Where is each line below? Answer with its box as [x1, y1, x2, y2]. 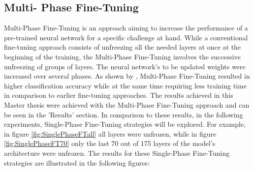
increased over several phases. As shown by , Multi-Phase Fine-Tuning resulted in [4, 71, 250, 81]
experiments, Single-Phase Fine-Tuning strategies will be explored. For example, [4, 119, 246, 129]
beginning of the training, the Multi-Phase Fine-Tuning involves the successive [4, 51, 241, 61]
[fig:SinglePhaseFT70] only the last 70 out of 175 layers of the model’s [4, 138, 216, 148]
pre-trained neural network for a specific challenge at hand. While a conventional [4, 32, 248, 42]
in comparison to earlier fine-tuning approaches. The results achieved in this [4, 90, 233, 100]
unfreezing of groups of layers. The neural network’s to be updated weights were [4, 61, 246, 71]
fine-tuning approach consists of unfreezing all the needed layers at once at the [4, 42, 241, 52]
